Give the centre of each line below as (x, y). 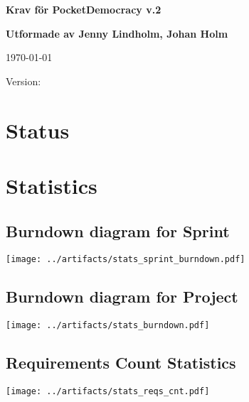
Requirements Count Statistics (121, 363)
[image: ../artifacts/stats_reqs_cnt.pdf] (108, 392)
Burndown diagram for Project (122, 297)
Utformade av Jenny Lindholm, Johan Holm (117, 33)
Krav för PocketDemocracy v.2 (84, 9)
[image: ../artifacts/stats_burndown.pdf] (108, 326)
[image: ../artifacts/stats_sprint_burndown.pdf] (126, 260)
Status (38, 130)
